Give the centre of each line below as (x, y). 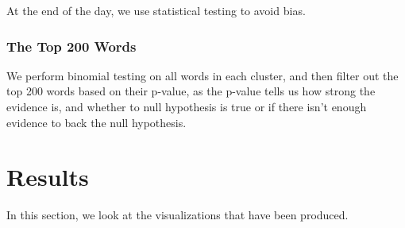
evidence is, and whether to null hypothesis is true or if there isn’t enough (187, 106)
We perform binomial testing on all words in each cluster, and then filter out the (202, 75)
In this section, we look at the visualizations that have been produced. (177, 215)
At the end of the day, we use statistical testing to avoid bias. (156, 10)
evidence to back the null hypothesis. (96, 122)
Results (48, 177)
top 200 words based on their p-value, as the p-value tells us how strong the (191, 91)
